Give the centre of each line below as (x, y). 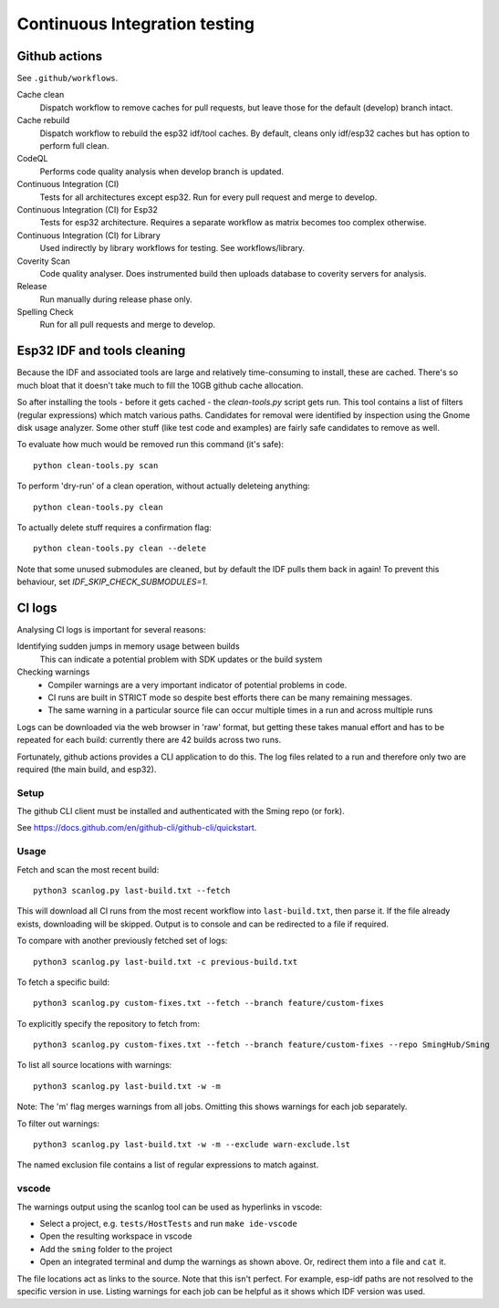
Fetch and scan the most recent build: (88, 869)
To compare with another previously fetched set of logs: (122, 941)
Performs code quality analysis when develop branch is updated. (162, 171)
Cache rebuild (43, 120)
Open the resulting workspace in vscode (116, 1236)
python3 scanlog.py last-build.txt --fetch (132, 890)
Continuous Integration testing (136, 24)
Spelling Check (46, 312)
